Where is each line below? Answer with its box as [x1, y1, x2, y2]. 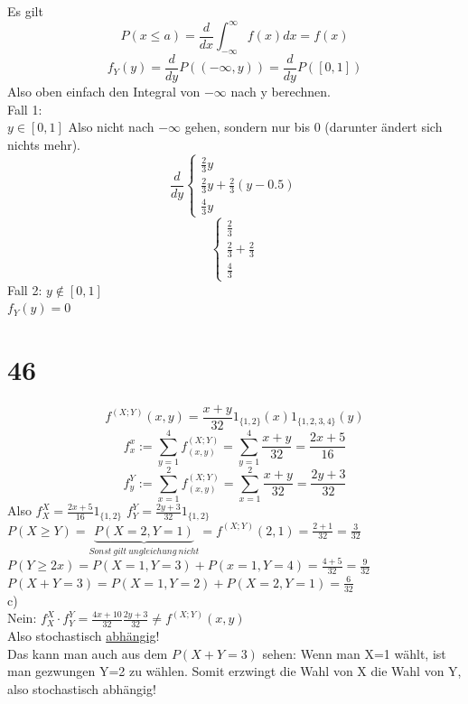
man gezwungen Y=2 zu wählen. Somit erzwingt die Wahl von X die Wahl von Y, [7, 662, 462, 681]
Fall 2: [7, 280, 42, 299]
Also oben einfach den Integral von [7, 81, 201, 100]
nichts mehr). [7, 134, 81, 153]
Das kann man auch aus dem [7, 644, 168, 662]
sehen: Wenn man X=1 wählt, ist [262, 644, 446, 662]
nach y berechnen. [230, 81, 331, 100]
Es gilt [7, 2, 43, 20]
